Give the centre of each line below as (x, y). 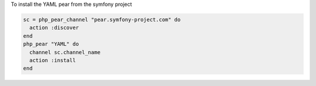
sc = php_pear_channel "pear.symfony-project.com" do (102, 19)
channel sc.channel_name (65, 52)
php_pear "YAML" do (51, 44)
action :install (53, 60)
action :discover (54, 28)
